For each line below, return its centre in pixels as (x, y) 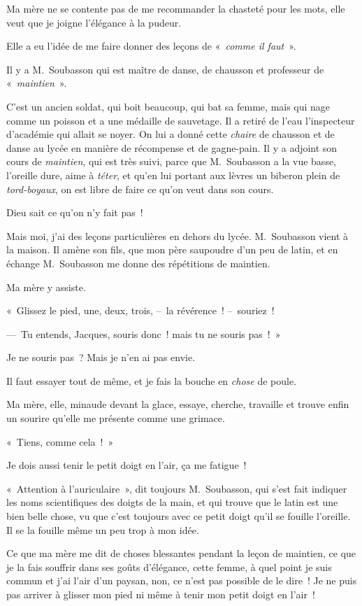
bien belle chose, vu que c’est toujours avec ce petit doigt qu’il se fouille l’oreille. (179, 516)
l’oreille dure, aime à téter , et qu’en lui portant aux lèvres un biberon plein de (173, 175)
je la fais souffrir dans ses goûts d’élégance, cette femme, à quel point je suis (169, 566)
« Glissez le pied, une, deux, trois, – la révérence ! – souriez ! (140, 310)
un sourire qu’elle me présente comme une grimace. (116, 418)
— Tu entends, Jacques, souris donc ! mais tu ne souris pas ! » (144, 333)
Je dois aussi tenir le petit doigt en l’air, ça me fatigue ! (126, 465)
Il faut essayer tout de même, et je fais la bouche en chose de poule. (152, 380)
